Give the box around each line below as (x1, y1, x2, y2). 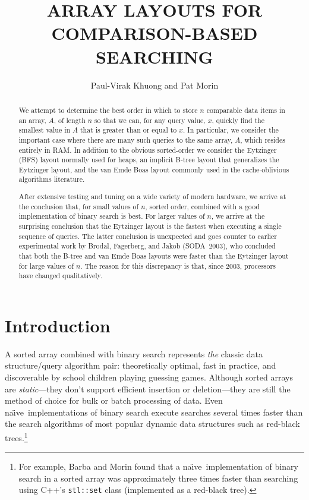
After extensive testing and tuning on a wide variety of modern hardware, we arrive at (18, 191, 286, 202)
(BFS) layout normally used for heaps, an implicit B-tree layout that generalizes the (18, 155, 279, 165)
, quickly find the (212, 115, 264, 125)
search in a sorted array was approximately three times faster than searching (18, 471, 298, 484)
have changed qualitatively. (18, 271, 103, 281)
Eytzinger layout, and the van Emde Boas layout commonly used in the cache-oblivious (18, 164, 289, 174)
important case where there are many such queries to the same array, (18, 134, 233, 144)
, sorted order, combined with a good (145, 201, 260, 211)
